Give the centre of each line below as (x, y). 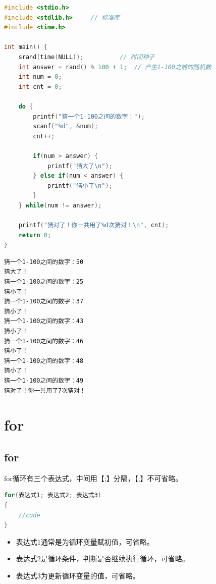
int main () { (26, 47)
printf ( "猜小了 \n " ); (80, 185)
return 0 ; (35, 235)
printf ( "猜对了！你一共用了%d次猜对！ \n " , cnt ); (94, 225)
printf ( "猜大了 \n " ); (80, 166)
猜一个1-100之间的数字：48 (44, 361)
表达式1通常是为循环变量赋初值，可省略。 (85, 541)
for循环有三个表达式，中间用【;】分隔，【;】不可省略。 (93, 478)
